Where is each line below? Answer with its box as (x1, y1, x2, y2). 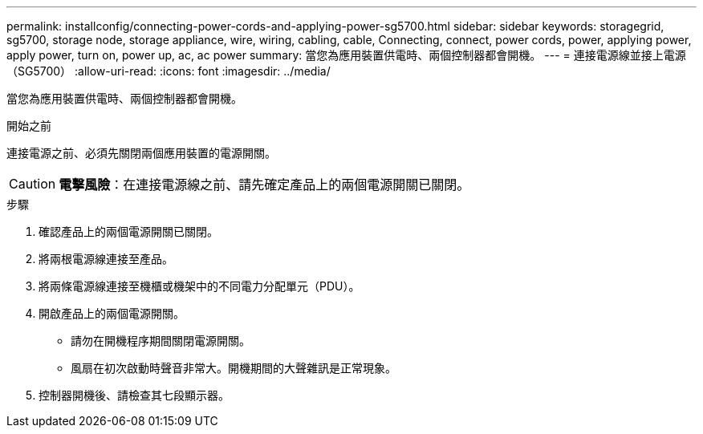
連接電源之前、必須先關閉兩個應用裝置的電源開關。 (6, 146, 276, 160)
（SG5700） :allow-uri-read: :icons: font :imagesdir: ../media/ (6, 64, 331, 78)
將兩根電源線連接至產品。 (39, 252, 173, 266)
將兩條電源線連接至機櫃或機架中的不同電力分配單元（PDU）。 (39, 279, 360, 293)
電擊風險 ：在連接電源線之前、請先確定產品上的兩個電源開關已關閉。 (59, 176, 470, 193)
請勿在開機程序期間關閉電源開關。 (71, 334, 250, 347)
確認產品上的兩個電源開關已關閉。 (39, 225, 218, 238)
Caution (9, 176, 56, 192)
